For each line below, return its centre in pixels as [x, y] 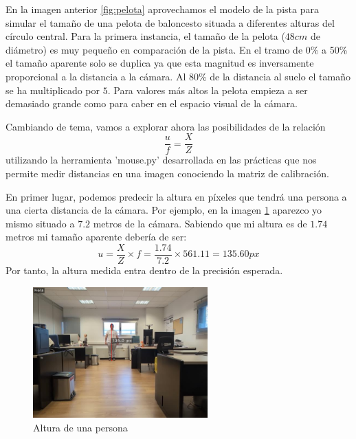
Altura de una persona [80, 427]
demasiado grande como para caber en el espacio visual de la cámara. [152, 103]
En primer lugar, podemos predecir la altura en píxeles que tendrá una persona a [176, 196]
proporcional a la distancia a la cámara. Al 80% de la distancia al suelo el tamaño [178, 76]
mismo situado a [40, 223]
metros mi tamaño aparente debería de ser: [96, 237]
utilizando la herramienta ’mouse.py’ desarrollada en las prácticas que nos [161, 160]
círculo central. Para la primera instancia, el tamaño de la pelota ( [145, 36]
